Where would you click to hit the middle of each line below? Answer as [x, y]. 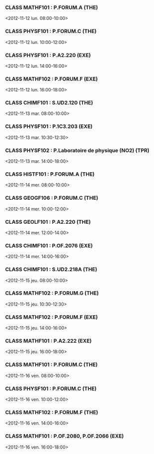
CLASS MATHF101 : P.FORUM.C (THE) [51, 365]
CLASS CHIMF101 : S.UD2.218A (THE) [51, 270]
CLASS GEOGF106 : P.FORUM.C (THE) [52, 198]
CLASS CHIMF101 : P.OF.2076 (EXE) [49, 245]
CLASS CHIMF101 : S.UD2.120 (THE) [49, 103]
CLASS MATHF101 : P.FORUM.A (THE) [52, 7]
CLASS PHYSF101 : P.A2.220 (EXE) [48, 55]
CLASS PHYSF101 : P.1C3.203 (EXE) [49, 126]
